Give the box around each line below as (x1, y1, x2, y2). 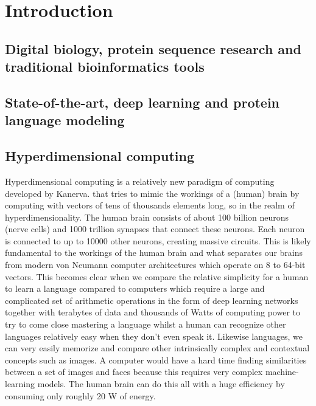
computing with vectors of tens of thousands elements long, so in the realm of (5, 199, 295, 212)
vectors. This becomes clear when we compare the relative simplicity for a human (5, 270, 309, 283)
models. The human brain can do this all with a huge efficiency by (37, 377, 285, 390)
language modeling (5, 111, 125, 129)
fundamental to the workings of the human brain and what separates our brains (5, 246, 303, 259)
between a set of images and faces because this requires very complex (5, 365, 263, 378)
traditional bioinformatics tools (5, 57, 205, 76)
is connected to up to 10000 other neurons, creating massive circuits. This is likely (5, 234, 311, 247)
